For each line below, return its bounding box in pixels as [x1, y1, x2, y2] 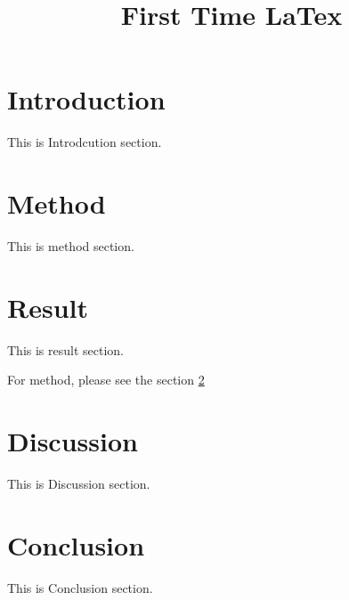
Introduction [7, 81, 166, 118]
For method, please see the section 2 [7, 370, 205, 389]
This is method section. [7, 237, 134, 255]
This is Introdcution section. [7, 133, 162, 151]
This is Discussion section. [7, 474, 150, 493]
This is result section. [7, 340, 124, 359]
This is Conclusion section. [7, 578, 153, 596]
